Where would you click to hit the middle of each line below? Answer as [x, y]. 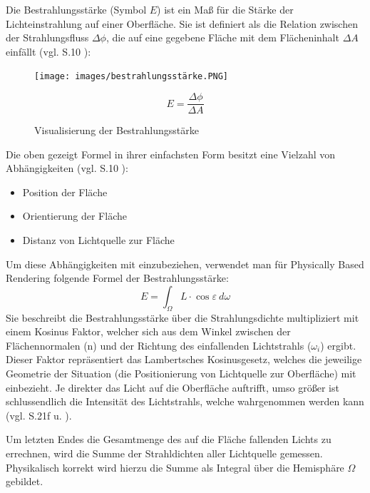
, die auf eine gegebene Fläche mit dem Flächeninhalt [222, 37]
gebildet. [25, 481]
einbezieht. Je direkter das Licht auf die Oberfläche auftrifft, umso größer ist [173, 387]
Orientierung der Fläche [74, 216]
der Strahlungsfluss [47, 37]
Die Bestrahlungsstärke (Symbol [76, 9]
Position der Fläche [65, 192]
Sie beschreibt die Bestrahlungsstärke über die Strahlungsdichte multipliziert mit [183, 317]
